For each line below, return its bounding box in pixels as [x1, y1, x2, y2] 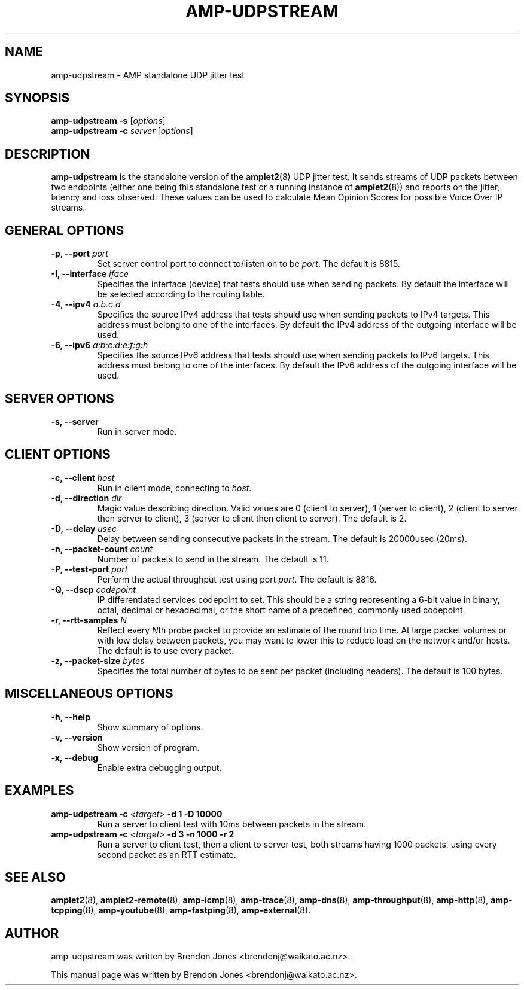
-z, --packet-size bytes [51, 655, 145, 666]
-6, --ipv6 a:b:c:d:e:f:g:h [51, 340, 148, 351]
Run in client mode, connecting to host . [97, 482, 252, 493]
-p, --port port [51, 248, 108, 259]
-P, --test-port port [51, 563, 128, 574]
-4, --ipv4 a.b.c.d [51, 299, 121, 310]
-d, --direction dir [51, 492, 122, 503]
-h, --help [51, 711, 90, 722]
